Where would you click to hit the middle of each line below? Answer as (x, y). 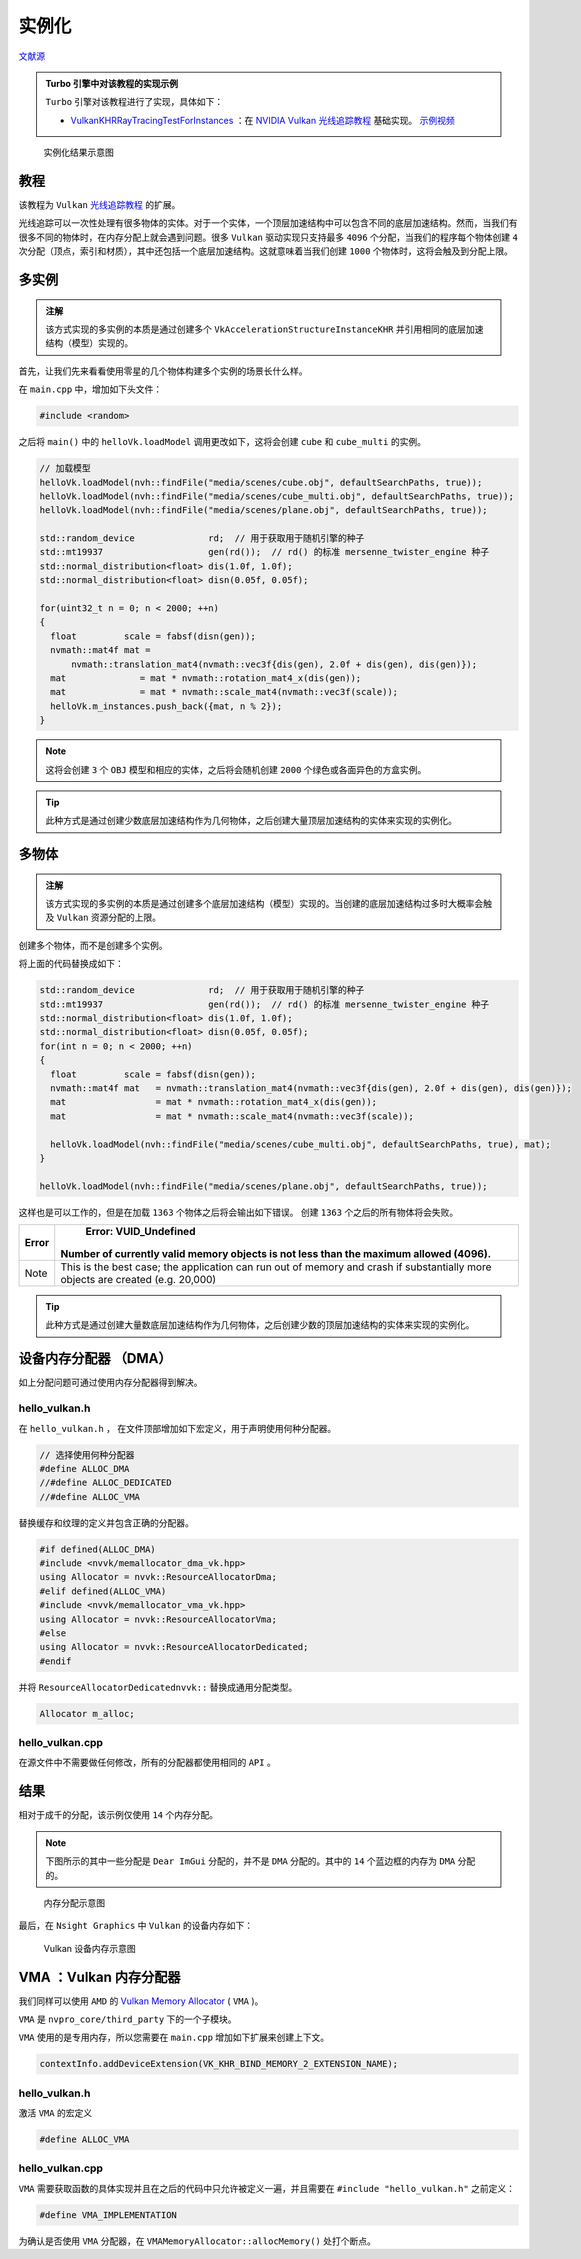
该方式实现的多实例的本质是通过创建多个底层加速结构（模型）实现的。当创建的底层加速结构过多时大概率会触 (268, 904)
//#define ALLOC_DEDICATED (105, 1483)
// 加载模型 (65, 468)
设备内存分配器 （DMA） (95, 1358)
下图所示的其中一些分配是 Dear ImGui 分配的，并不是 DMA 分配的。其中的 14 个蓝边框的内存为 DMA (250, 1861)
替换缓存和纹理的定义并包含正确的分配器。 (106, 1522)
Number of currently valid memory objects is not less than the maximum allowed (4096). (276, 1254)
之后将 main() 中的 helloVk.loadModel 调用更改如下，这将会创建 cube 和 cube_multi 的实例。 (222, 442)
